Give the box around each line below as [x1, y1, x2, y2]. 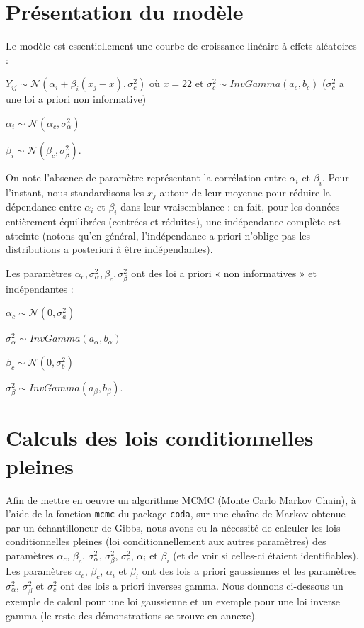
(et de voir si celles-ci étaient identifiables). [173, 547, 359, 562]
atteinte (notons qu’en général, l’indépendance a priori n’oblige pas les [6, 228, 311, 242]
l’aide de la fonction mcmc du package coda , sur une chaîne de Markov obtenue [6, 506, 346, 521]
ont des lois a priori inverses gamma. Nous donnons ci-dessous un [60, 578, 343, 593]
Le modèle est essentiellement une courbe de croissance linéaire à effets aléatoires [6, 38, 357, 53]
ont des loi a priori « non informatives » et [131, 265, 317, 280]
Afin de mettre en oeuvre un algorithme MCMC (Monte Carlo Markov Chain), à [6, 492, 356, 507]
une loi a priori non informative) [6, 91, 147, 106]
